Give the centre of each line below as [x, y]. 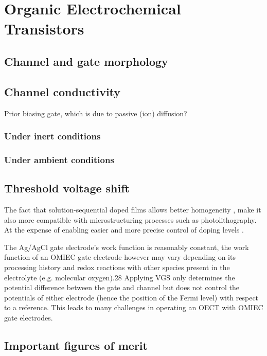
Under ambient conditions [59, 159]
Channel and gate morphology [86, 61]
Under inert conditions [52, 136]
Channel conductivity [63, 91]
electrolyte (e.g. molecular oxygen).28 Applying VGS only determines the [120, 277]
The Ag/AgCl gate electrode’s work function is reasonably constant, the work [127, 247]
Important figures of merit [76, 345]
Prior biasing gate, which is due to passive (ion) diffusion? [96, 113]
